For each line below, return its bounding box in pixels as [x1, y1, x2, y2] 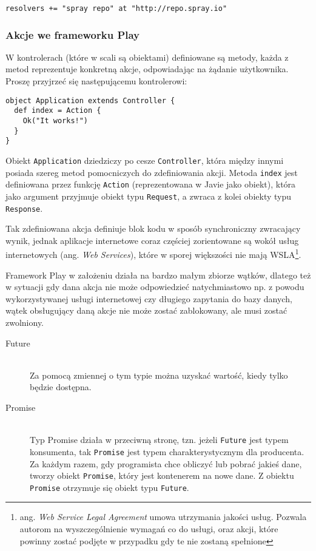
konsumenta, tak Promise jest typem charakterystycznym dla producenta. [30, 445, 304, 458]
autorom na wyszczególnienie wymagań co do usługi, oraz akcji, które [19, 522, 278, 535]
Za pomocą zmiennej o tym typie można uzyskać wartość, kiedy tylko [30, 368, 288, 381]
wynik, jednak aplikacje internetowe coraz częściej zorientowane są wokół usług [5, 234, 299, 246]
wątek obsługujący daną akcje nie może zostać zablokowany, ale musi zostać [5, 304, 287, 317]
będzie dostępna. [30, 380, 92, 393]
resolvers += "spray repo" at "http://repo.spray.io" [5, 4, 227, 13]
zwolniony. [5, 316, 44, 329]
